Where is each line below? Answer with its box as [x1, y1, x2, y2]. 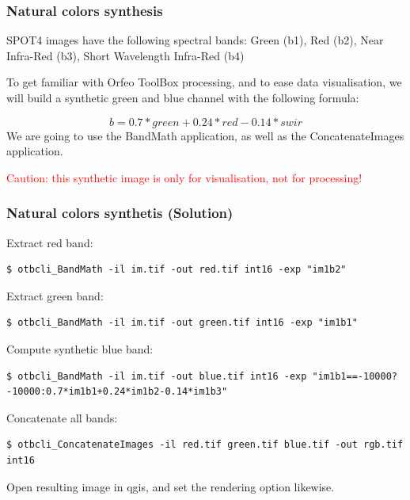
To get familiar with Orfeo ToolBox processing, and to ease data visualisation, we [6, 74, 402, 90]
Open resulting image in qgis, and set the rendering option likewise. [6, 478, 335, 494]
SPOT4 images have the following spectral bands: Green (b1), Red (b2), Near [6, 32, 384, 48]
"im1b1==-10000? [312, 370, 397, 382]
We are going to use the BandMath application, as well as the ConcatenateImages [6, 127, 404, 143]
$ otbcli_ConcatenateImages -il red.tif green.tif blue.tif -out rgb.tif [6, 439, 404, 451]
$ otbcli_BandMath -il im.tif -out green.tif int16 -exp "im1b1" [6, 317, 358, 329]
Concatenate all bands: [6, 409, 118, 426]
